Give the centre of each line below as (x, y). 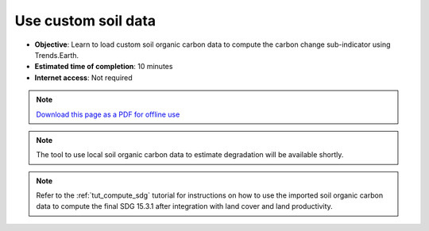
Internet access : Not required (83, 77)
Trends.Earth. (57, 55)
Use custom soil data (85, 21)
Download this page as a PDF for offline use (108, 114)
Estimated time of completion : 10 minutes (104, 67)
